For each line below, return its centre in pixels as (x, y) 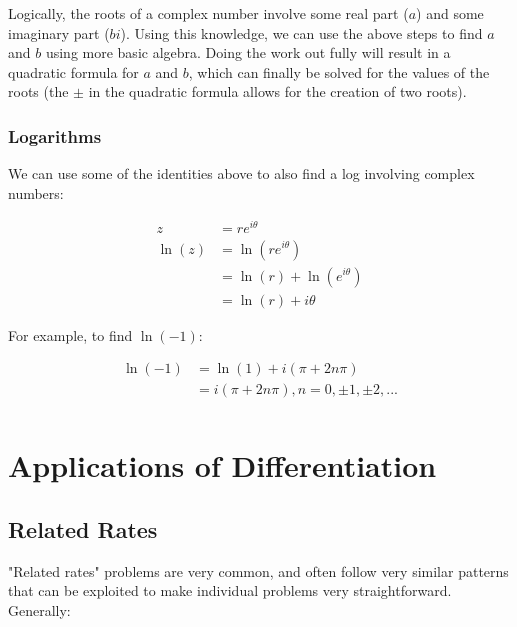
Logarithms (55, 135)
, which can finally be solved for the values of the (339, 71)
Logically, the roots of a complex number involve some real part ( (208, 13)
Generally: (39, 610)
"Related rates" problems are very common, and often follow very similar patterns (258, 570)
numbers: (36, 192)
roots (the (38, 91)
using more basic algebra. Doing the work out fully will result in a (248, 52)
